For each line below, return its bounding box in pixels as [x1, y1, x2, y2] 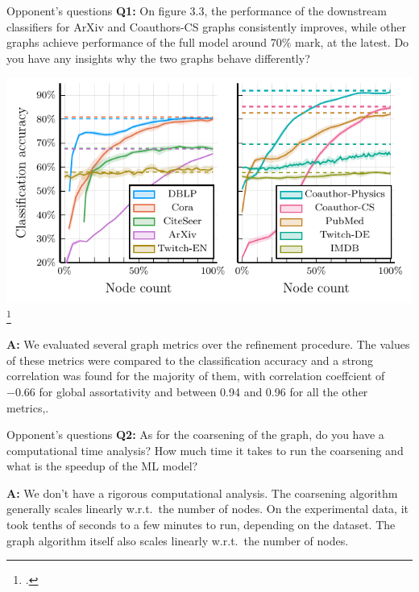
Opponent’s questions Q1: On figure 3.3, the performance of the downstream [6, 2, 387, 19]
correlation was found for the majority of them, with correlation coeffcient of [6, 367, 385, 384]
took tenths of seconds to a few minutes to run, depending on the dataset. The [6, 516, 396, 533]
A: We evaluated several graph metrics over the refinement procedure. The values [6, 336, 410, 353]
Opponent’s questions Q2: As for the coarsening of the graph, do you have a [6, 426, 384, 443]
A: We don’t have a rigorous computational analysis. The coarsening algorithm [6, 484, 398, 501]
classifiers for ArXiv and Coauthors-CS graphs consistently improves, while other [6, 18, 406, 35]
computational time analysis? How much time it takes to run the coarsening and [6, 441, 404, 458]
